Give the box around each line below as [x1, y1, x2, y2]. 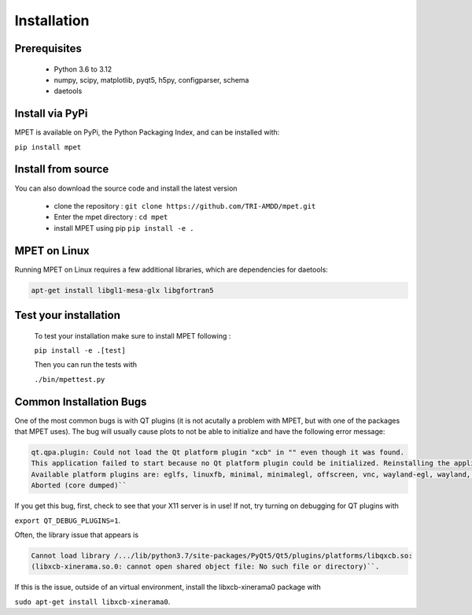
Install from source [14, 162, 109, 176]
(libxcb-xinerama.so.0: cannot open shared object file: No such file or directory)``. [31, 562, 380, 571]
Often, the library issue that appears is [14, 530, 139, 539]
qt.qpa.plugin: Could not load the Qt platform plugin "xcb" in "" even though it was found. [31, 448, 405, 457]
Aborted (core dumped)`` [31, 481, 127, 490]
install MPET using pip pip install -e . [53, 223, 194, 232]
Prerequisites [14, 42, 82, 55]
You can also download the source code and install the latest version [14, 183, 238, 193]
